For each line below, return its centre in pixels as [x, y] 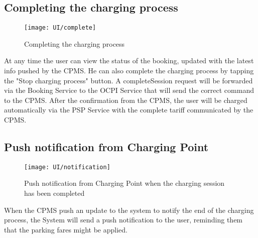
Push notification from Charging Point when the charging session [124, 183]
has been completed [54, 193]
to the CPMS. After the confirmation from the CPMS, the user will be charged [126, 100]
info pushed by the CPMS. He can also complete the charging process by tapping [129, 71]
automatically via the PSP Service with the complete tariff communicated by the [129, 110]
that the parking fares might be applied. [66, 229]
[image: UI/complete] [60, 28]
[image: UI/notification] [67, 167]
